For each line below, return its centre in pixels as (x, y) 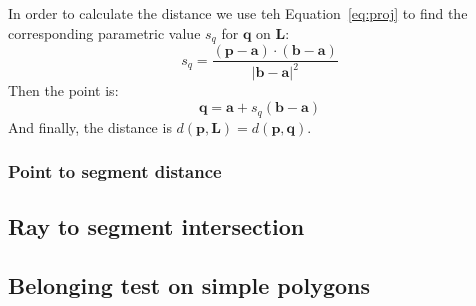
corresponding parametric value (104, 32)
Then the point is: (63, 90)
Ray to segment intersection (156, 226)
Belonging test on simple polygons (189, 285)
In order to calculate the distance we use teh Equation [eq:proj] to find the (238, 13)
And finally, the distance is (90, 126)
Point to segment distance (115, 171)
